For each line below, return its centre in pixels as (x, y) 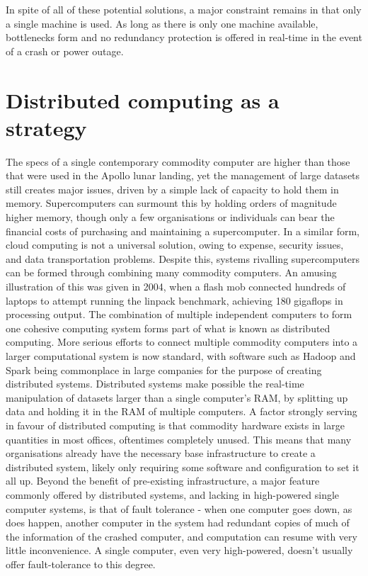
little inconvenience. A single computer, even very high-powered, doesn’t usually (179, 550)
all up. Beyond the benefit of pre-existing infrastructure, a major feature (163, 481)
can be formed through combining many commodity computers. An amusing (171, 272)
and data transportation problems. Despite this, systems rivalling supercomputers (183, 258)
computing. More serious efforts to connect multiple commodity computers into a (182, 342)
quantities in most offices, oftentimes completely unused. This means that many (179, 439)
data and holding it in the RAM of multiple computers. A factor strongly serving (182, 411)
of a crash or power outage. (65, 51)
